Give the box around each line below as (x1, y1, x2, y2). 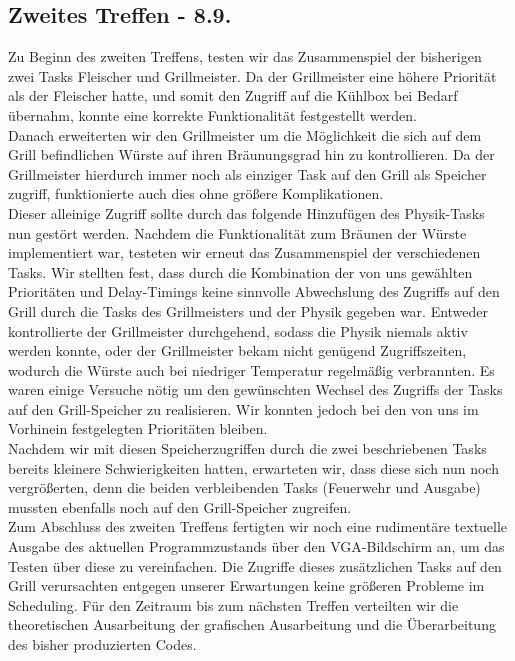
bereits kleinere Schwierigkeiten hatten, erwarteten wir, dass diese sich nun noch (8, 457, 499, 478)
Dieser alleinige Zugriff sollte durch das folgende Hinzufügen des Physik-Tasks (8, 202, 485, 223)
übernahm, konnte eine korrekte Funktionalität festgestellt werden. (8, 104, 417, 125)
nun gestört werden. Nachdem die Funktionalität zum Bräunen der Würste (8, 222, 467, 243)
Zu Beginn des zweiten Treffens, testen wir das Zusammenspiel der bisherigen (8, 46, 482, 67)
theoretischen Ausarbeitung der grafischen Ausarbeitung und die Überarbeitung (8, 614, 496, 635)
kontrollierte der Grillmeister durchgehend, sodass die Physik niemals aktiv (8, 320, 468, 341)
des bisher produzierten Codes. (8, 634, 197, 655)
